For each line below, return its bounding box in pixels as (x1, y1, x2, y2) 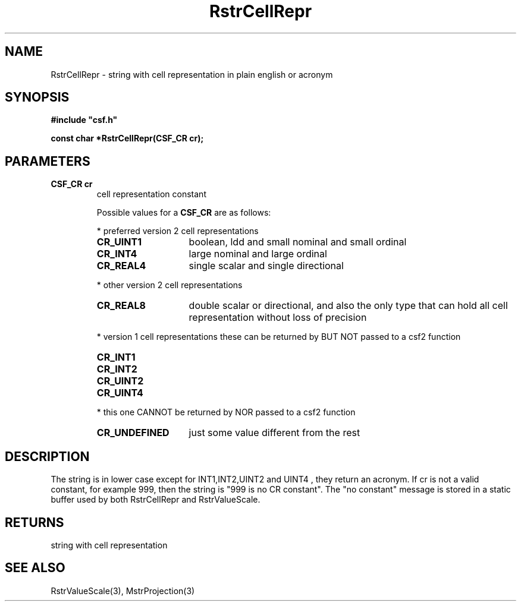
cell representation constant (96, 189, 206, 200)
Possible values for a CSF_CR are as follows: (96, 207, 271, 218)
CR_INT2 (96, 363, 137, 375)
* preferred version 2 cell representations (96, 226, 259, 236)
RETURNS (5, 515, 64, 530)
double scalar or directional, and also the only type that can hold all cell (189, 299, 508, 312)
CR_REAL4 (96, 260, 146, 272)
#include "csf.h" (51, 115, 118, 125)
